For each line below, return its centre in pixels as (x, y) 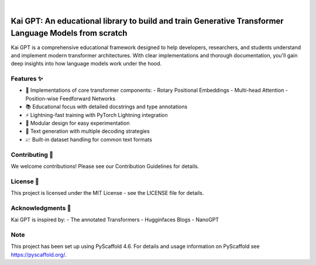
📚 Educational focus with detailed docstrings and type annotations (107, 107)
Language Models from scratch (69, 33)
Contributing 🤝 (32, 154)
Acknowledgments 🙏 (41, 208)
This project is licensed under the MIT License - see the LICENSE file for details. (107, 193)
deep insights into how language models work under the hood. (86, 64)
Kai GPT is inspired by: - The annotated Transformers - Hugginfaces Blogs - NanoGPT (115, 220)
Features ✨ (27, 79)
